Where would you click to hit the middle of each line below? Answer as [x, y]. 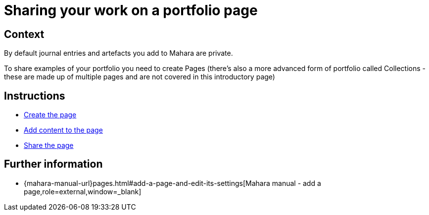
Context [24, 34]
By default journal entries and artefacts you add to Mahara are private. [119, 53]
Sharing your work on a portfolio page [131, 10]
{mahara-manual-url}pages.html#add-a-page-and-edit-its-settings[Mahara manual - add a [172, 183]
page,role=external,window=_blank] [83, 191]
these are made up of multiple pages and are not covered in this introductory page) [140, 77]
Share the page [49, 145]
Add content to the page [63, 130]
